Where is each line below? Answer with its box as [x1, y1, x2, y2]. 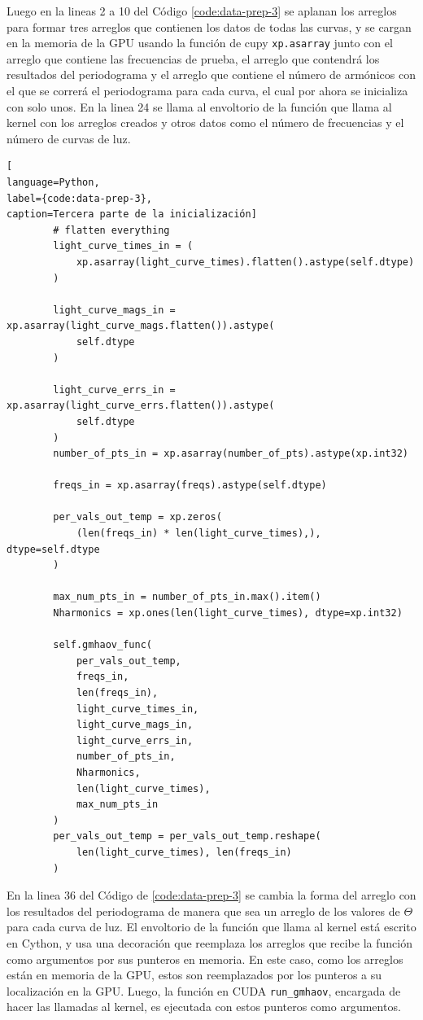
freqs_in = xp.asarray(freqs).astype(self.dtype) [53, 479, 327, 492]
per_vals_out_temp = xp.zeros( [53, 511, 222, 523]
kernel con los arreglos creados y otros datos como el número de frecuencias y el [7, 114, 404, 131]
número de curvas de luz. [7, 129, 131, 147]
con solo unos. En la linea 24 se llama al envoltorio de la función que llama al [7, 98, 392, 115]
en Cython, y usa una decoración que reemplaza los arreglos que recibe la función [7, 934, 412, 951]
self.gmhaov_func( [53, 639, 152, 651]
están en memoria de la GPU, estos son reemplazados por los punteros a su [7, 966, 382, 983]
